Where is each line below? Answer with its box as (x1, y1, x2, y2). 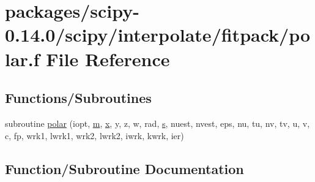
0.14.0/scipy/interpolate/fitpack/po (5, 22, 311, 47)
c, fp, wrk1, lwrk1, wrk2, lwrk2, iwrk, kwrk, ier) (5, 129, 184, 142)
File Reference (46, 46, 170, 71)
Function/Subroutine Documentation (5, 159, 244, 178)
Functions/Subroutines (5, 88, 152, 107)
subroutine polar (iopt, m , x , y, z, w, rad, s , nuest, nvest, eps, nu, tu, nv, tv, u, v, (5, 116, 310, 129)
